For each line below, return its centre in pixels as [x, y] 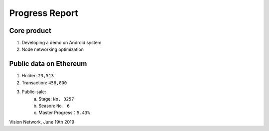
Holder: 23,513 [38, 76]
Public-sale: [34, 92]
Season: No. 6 [54, 106]
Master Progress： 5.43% [64, 113]
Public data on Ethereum [48, 64]
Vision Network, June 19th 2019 [42, 122]
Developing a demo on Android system [62, 43]
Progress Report [44, 13]
